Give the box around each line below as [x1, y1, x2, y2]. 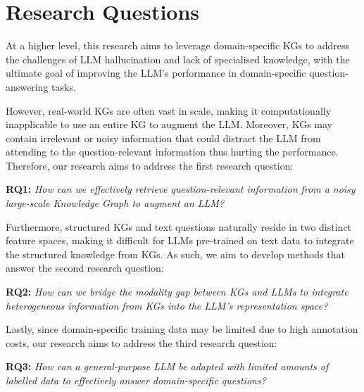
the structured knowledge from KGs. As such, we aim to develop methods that [6, 246, 346, 261]
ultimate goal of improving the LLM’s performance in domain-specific [6, 65, 306, 80]
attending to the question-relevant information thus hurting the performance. [6, 144, 339, 159]
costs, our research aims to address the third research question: [6, 335, 277, 350]
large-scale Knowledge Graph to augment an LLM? [6, 196, 225, 210]
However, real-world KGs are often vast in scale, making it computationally [6, 103, 332, 118]
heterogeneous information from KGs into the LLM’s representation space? [6, 298, 328, 312]
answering [6, 79, 49, 94]
